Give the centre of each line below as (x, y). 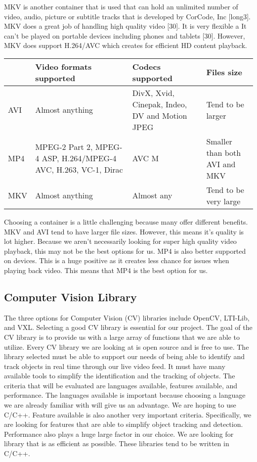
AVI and (221, 164)
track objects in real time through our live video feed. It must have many (115, 366)
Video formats (64, 66)
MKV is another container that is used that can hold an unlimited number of (121, 6)
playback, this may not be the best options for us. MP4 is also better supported (125, 251)
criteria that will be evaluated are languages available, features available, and (121, 385)
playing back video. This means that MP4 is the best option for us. (106, 270)
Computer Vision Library (70, 297)
